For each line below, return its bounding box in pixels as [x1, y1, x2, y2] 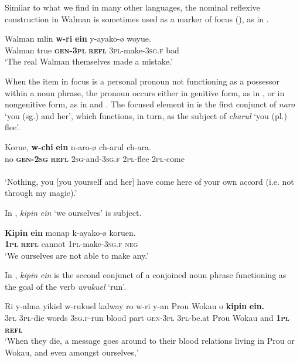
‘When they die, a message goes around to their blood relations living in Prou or [5, 334, 295, 347]
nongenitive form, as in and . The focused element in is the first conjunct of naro [5, 98, 295, 110]
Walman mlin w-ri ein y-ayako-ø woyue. [5, 32, 151, 45]
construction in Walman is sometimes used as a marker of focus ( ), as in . [5, 12, 269, 25]
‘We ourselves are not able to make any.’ [5, 249, 149, 261]
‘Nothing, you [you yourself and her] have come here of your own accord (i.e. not [5, 175, 294, 187]
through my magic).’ [5, 187, 77, 199]
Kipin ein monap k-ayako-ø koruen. [5, 226, 136, 238]
